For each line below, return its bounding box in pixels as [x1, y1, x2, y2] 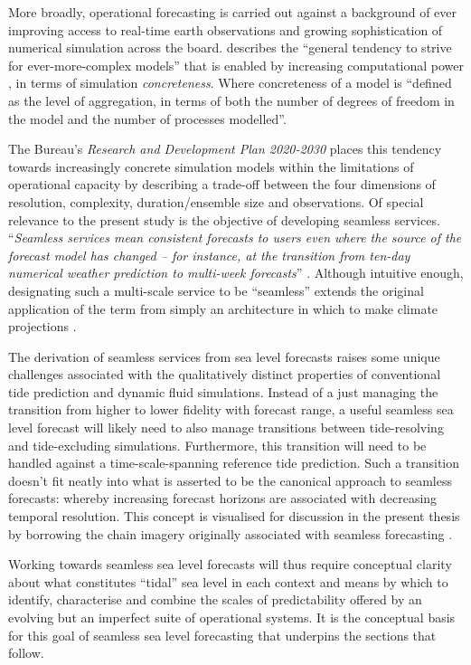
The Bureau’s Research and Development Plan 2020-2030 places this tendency [8, 139, 442, 158]
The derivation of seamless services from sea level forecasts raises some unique [8, 347, 440, 366]
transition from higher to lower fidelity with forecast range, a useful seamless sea [8, 400, 454, 419]
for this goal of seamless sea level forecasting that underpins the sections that [8, 625, 437, 644]
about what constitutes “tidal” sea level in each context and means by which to [8, 572, 448, 591]
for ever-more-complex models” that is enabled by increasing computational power [8, 55, 465, 74]
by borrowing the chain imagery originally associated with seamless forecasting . [8, 524, 453, 543]
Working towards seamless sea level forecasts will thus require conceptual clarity [8, 555, 452, 574]
